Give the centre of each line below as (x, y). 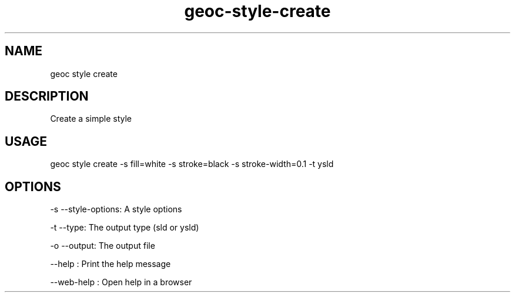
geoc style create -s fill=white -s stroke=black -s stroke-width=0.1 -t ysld (192, 164)
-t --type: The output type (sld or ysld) (125, 228)
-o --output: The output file (103, 246)
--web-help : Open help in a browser (121, 282)
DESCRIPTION (47, 96)
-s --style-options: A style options (116, 209)
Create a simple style (91, 119)
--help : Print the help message (111, 264)
